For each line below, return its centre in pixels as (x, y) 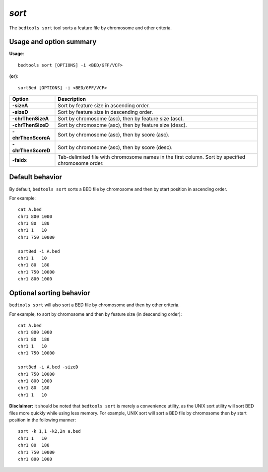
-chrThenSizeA (31, 119)
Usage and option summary (53, 42)
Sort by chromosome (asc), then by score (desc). (115, 147)
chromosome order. (81, 163)
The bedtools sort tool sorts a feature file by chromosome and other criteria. (91, 28)
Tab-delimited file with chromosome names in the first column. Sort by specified (152, 157)
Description (72, 99)
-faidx (20, 160)
